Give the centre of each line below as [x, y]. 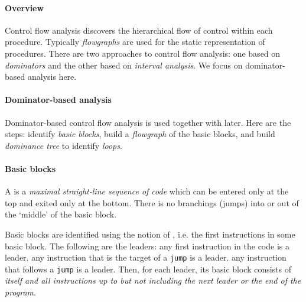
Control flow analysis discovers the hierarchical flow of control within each [139, 30]
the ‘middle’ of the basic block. [61, 214]
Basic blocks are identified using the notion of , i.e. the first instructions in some [150, 234]
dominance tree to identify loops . [64, 145]
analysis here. [52, 77]
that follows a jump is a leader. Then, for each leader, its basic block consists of [148, 269]
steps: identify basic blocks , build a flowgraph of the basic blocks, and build [140, 134]
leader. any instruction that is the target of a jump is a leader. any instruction [146, 257]
